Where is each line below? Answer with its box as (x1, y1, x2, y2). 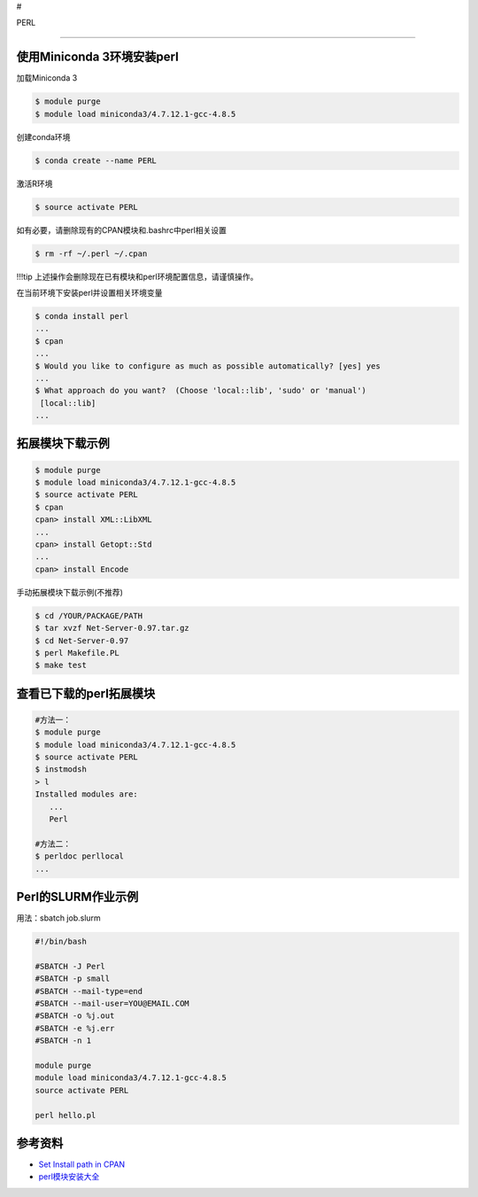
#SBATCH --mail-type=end (35, 986, 143, 996)
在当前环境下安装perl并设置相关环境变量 (16, 287, 163, 298)
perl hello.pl (35, 1110, 96, 1120)
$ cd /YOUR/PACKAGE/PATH (35, 610, 143, 620)
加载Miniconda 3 (16, 73, 78, 83)
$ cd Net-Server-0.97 (35, 635, 129, 646)
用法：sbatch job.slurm (16, 913, 101, 923)
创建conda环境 (16, 131, 71, 142)
